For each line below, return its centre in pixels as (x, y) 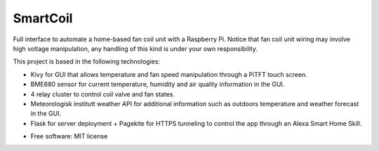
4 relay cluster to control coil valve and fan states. (103, 94)
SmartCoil (43, 18)
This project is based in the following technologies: (87, 62)
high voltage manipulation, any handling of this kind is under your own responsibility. (135, 48)
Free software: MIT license (69, 136)
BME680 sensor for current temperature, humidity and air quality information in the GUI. (158, 85)
